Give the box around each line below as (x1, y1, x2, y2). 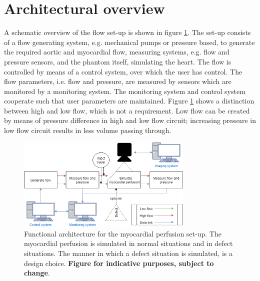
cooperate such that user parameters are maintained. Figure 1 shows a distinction (4, 95, 254, 106)
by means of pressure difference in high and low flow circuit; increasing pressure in (4, 115, 256, 125)
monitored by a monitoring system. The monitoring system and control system (4, 85, 245, 96)
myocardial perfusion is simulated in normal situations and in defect (24, 238, 233, 248)
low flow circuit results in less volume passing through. (4, 125, 171, 135)
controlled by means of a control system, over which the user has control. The (4, 66, 242, 76)
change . (24, 267, 50, 278)
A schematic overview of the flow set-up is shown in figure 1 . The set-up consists (4, 27, 251, 37)
